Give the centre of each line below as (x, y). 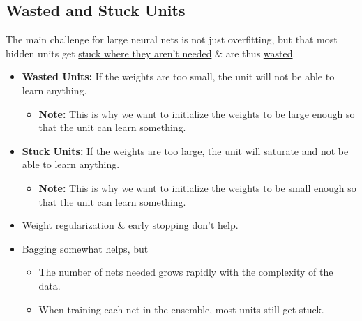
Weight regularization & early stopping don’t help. (130, 225)
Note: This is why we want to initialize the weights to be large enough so (197, 113)
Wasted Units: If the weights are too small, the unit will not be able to (178, 76)
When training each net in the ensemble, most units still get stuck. (181, 309)
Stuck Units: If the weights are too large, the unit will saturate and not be (185, 150)
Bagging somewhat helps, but (85, 248)
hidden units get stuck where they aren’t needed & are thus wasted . (151, 53)
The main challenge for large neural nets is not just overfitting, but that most (172, 39)
